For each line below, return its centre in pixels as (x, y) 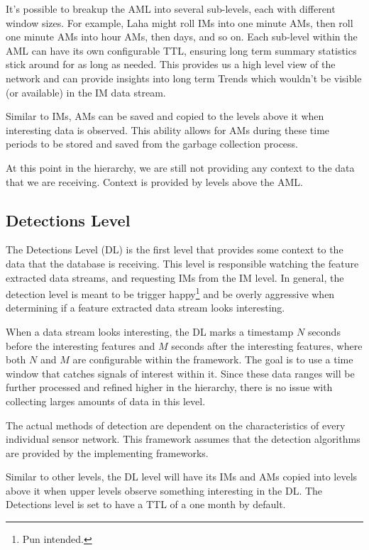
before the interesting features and (81, 345)
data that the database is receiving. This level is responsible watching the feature (182, 263)
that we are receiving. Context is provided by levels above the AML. (154, 181)
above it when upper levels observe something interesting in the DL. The (164, 490)
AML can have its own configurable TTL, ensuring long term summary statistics (181, 50)
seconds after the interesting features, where (267, 345)
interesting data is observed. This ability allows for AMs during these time (168, 130)
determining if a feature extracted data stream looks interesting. (145, 308)
